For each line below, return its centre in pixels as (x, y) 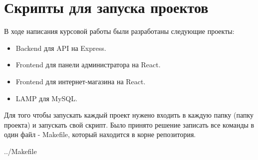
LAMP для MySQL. (46, 98)
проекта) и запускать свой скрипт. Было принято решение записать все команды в (129, 124)
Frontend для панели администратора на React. (88, 65)
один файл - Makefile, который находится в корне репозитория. (100, 134)
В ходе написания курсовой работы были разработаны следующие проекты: (119, 31)
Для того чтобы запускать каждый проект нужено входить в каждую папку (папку (129, 115)
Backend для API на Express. (61, 48)
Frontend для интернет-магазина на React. (81, 81)
